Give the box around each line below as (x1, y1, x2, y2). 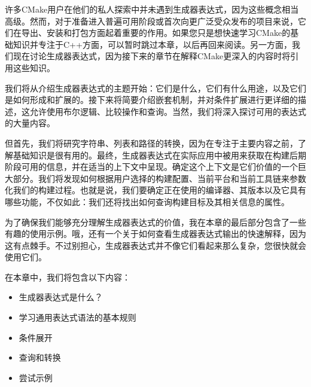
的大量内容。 (5, 117, 55, 129)
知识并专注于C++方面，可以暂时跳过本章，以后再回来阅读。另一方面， (13, 38, 292, 50)
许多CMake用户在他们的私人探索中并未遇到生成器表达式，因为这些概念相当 (5, 3, 299, 15)
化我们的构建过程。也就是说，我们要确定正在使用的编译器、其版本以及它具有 (5, 184, 306, 196)
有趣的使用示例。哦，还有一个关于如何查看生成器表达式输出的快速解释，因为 (5, 227, 306, 240)
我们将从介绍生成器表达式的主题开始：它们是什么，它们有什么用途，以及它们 (5, 81, 306, 94)
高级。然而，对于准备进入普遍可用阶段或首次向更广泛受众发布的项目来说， (5, 14, 298, 27)
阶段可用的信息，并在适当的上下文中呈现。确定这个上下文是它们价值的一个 (5, 160, 298, 173)
